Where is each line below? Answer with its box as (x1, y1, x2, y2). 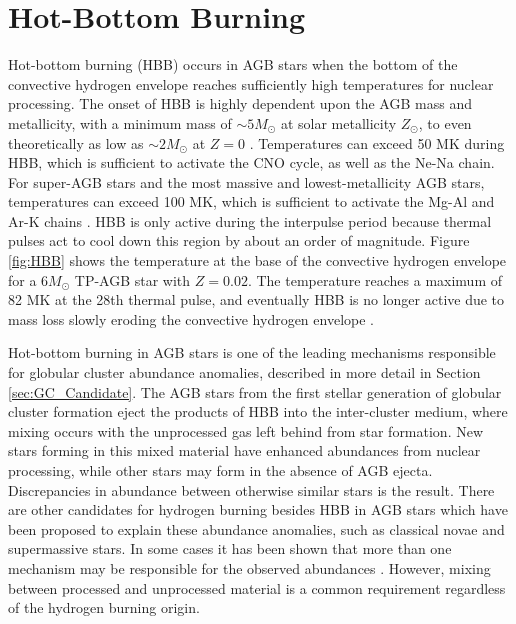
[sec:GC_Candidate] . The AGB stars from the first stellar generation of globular (8, 381, 502, 402)
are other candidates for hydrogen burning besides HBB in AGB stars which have (8, 499, 508, 520)
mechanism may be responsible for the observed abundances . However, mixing (8, 557, 491, 578)
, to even (418, 112, 472, 133)
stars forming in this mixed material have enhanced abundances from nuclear (8, 440, 481, 461)
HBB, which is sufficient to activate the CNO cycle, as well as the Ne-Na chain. (8, 152, 495, 173)
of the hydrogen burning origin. (8, 597, 200, 618)
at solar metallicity (280, 112, 397, 133)
